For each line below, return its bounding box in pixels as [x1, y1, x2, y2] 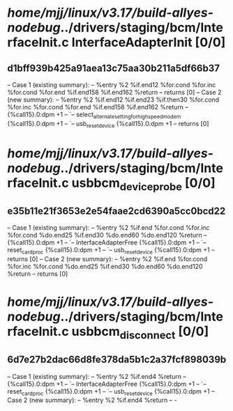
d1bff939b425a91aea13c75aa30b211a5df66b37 [7, 62, 220, 74]
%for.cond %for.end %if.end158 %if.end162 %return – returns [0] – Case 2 [7, 88, 222, 96]
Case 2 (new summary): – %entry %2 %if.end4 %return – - [7, 396, 177, 405]
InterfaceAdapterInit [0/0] [71, 35, 226, 50]
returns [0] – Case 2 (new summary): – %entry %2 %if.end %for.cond [7, 254, 208, 263]
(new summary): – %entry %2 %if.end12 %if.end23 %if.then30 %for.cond [7, 95, 220, 104]
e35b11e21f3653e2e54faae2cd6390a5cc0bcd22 [7, 205, 226, 217]
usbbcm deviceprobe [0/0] [71, 175, 216, 193]
